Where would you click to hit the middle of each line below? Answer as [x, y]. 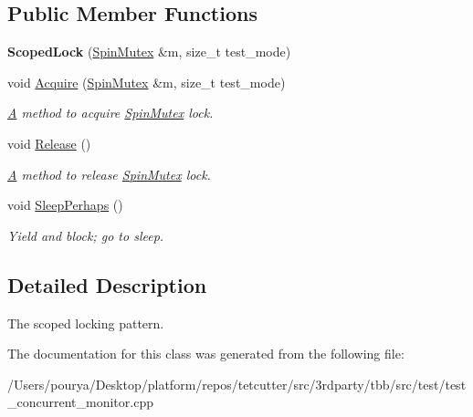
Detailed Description [107, 284]
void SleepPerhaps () [65, 205]
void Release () [49, 143]
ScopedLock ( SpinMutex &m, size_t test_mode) [149, 52]
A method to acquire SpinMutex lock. [110, 113]
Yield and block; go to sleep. [86, 235]
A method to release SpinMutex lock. [109, 174]
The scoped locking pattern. [86, 323]
